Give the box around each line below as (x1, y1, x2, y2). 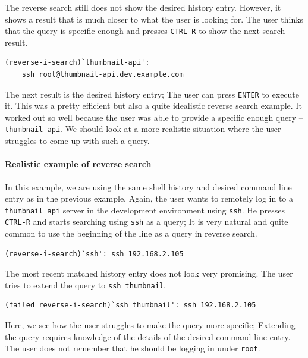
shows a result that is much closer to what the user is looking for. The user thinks (5, 12, 304, 25)
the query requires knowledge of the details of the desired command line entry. (5, 330, 291, 343)
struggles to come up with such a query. (5, 134, 150, 147)
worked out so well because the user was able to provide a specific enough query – (5, 111, 303, 123)
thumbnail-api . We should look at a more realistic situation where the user (5, 123, 281, 135)
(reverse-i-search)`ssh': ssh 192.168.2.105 (5, 249, 184, 258)
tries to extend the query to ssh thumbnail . (5, 278, 166, 291)
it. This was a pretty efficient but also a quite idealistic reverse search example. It (5, 99, 302, 112)
